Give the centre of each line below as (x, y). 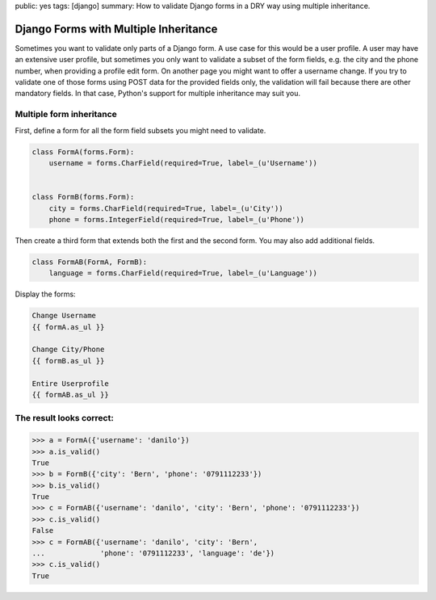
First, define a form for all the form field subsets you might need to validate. (140, 130)
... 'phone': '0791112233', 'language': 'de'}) (153, 554)
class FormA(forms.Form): (83, 152)
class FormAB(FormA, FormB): (90, 262)
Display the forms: (45, 294)
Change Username (64, 316)
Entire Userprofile (70, 383)
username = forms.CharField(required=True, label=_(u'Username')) (183, 163)
